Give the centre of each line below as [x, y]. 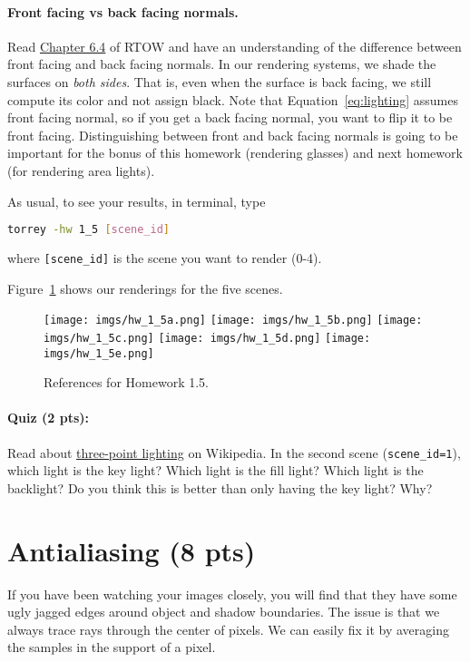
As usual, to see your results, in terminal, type [137, 201]
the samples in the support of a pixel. [112, 647]
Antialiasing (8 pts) [132, 550]
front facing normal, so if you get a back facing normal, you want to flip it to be [230, 117]
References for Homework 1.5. [126, 382]
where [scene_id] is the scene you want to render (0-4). [165, 258]
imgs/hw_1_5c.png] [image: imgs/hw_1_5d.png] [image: [207, 338]
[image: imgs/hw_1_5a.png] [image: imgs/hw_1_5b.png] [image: [233, 321]
